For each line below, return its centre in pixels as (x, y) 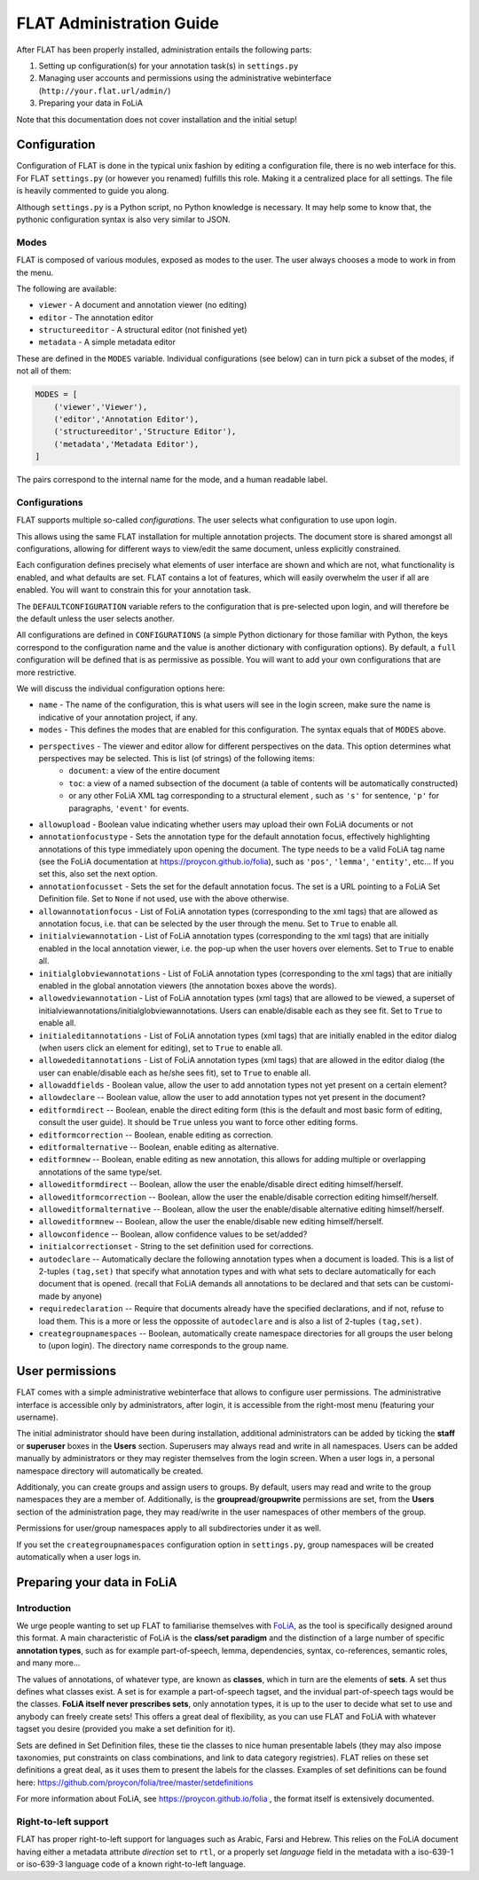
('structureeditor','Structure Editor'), (145, 432)
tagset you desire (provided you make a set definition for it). (126, 1729)
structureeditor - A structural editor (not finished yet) (143, 330)
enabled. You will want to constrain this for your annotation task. (134, 590)
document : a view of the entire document (145, 771)
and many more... (48, 1663)
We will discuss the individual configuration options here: (121, 688)
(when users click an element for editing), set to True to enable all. (161, 1048)
